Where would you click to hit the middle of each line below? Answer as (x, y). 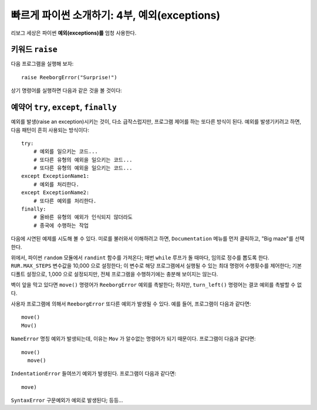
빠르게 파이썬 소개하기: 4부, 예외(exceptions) (116, 15)
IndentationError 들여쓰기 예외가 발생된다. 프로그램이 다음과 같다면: (93, 374)
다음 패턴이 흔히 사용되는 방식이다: (50, 130)
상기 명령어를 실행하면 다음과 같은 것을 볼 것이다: (67, 90)
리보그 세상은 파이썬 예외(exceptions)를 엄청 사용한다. (74, 33)
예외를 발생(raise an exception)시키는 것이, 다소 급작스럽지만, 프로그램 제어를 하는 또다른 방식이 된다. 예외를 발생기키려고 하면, (156, 122)
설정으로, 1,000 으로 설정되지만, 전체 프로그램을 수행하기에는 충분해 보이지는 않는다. (122, 274)
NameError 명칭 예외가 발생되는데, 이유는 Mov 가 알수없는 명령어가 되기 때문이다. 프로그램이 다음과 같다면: (133, 339)
